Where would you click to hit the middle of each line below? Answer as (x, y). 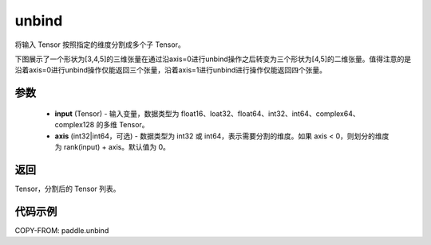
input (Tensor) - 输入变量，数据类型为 (117, 113)
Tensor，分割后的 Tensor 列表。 (67, 189)
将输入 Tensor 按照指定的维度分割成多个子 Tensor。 (100, 45)
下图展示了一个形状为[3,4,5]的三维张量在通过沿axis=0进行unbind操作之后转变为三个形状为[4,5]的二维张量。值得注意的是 (213, 59)
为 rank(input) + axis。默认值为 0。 (113, 146)
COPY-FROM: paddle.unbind (62, 230)
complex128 (75, 125)
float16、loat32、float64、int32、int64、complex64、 (270, 113)
